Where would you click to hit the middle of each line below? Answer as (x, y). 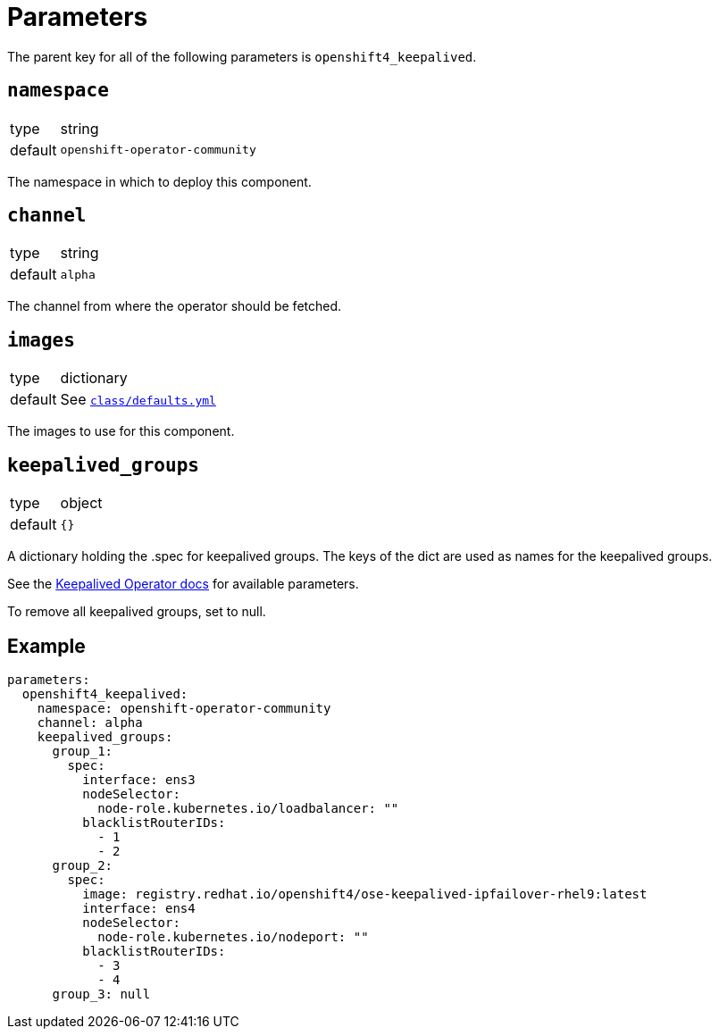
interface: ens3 (139, 779)
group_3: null (101, 994)
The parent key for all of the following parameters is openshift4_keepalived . (242, 56)
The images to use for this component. (121, 431)
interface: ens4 (139, 908)
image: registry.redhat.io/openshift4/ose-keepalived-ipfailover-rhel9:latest (365, 894)
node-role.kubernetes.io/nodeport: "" (233, 936)
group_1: (83, 751)
